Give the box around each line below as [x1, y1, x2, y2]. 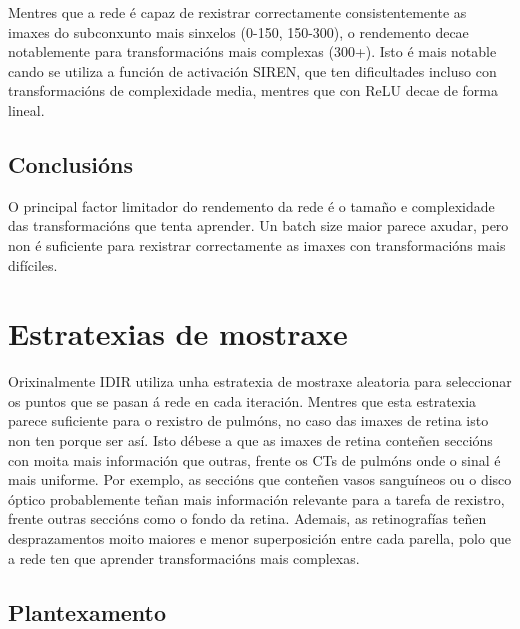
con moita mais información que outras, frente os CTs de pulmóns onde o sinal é [8, 449, 501, 470]
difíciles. [8, 254, 58, 275]
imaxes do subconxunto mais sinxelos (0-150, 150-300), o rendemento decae [8, 21, 469, 42]
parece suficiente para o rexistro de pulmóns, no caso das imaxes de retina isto [8, 410, 489, 431]
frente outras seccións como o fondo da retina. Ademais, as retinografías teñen [8, 508, 487, 529]
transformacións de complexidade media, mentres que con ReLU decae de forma [8, 80, 498, 101]
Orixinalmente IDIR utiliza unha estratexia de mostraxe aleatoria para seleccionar [8, 371, 512, 392]
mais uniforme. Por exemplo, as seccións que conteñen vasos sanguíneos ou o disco [8, 469, 512, 490]
